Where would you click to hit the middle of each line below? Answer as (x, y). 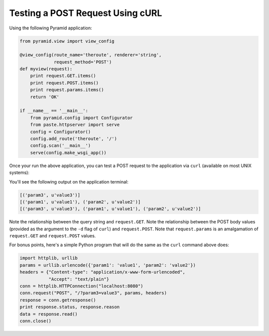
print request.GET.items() (63, 76)
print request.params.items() (67, 90)
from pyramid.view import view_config (67, 41)
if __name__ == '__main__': (54, 111)
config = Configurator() (61, 132)
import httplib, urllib (49, 258)
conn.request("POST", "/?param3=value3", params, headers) (93, 293)
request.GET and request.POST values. (53, 236)
